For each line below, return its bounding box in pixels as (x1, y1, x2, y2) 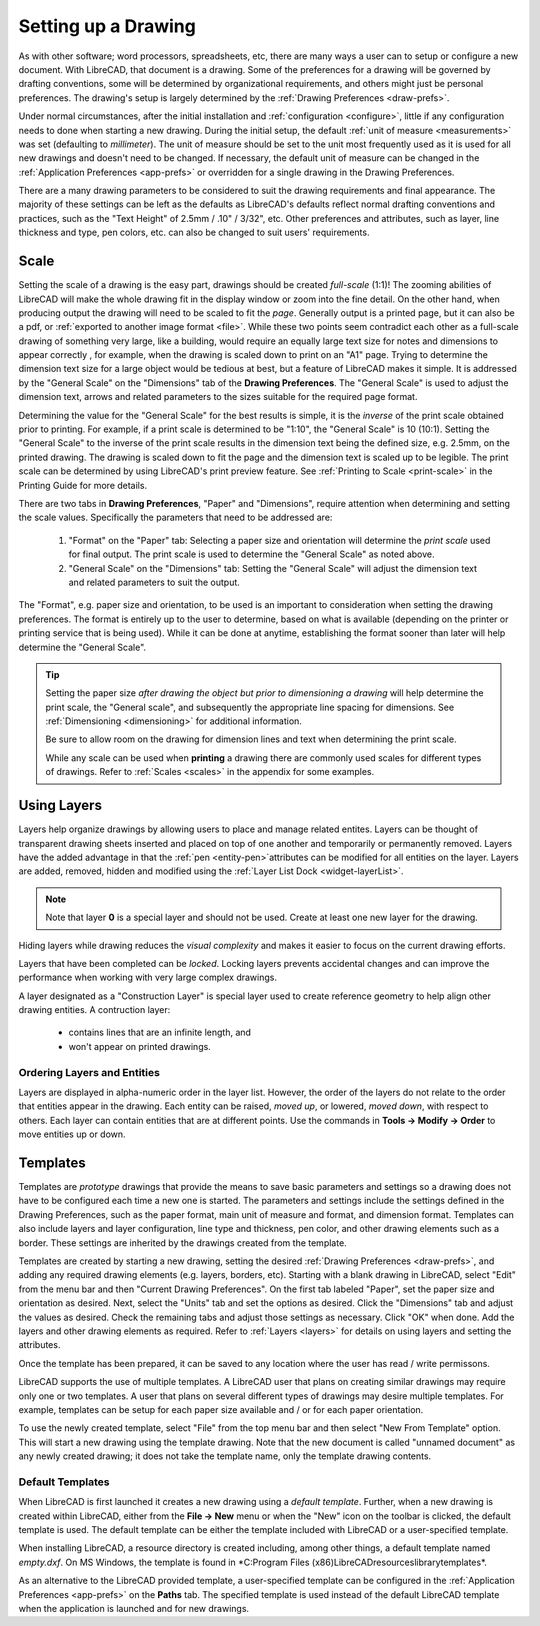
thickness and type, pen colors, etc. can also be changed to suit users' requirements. (18, 226, 370, 239)
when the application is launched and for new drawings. (18, 1602, 250, 1614)
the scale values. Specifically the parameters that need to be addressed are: (18, 511, 333, 524)
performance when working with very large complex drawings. (18, 971, 277, 984)
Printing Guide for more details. (18, 479, 148, 491)
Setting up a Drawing (18, 15, 197, 37)
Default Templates (18, 1475, 110, 1489)
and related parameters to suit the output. (68, 576, 240, 588)
